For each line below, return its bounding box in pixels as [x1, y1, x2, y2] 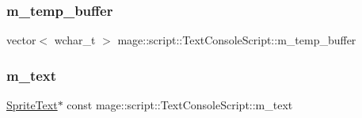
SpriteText [6, 97, 58, 113]
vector [6, 32, 36, 48]
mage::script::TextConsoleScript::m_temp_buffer [117, 32, 356, 48]
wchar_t [54, 32, 96, 48]
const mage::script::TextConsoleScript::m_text [67, 97, 293, 113]
